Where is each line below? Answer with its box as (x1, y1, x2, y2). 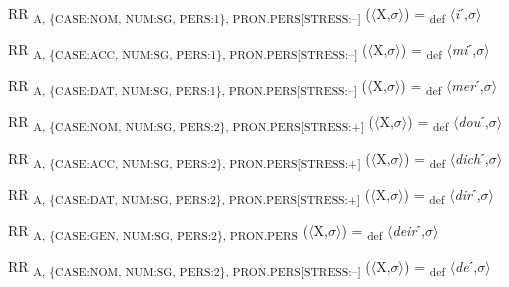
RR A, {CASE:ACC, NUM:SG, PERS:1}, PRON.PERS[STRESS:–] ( (8, 39, 368, 62)
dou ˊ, (458, 111, 489, 132)
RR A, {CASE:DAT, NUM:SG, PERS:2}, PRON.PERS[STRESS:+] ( (8, 183, 371, 207)
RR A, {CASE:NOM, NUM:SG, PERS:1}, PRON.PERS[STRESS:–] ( (8, 3, 371, 26)
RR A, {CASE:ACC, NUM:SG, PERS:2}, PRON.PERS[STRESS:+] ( (8, 147, 371, 171)
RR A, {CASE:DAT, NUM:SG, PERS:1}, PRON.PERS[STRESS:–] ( (8, 75, 368, 99)
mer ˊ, (451, 75, 484, 96)
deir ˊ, (392, 219, 425, 240)
